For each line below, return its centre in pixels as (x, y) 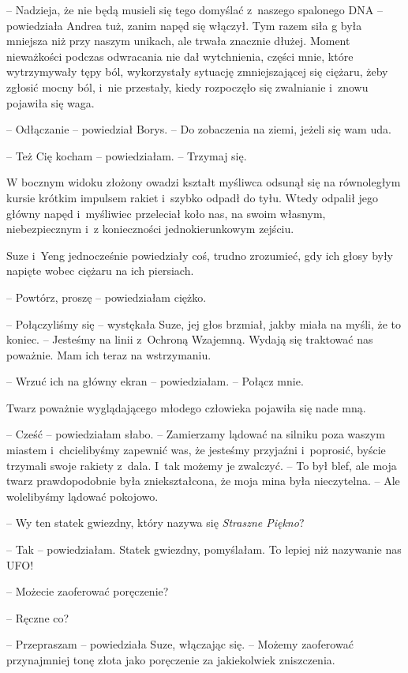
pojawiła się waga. (51, 102)
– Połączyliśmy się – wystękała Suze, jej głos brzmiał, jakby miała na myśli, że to (204, 323)
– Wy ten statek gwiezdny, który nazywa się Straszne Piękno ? (155, 523)
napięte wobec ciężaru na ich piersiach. (100, 271)
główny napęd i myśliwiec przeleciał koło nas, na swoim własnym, (166, 213)
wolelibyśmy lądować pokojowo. (82, 496)
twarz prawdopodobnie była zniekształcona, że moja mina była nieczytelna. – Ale (203, 481)
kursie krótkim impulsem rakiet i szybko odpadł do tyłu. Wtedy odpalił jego (193, 197)
